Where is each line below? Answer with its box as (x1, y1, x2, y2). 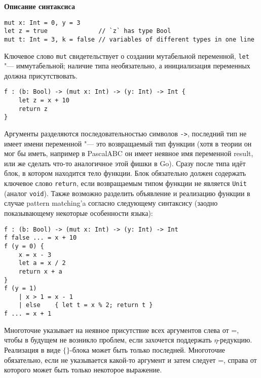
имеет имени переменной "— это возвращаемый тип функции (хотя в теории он (4, 138, 252, 148)
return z (18, 105, 48, 112)
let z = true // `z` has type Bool (4, 27, 171, 35)
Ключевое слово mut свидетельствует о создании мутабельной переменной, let (4, 50, 249, 61)
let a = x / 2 (18, 259, 66, 267)
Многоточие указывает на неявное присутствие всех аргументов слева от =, (4, 324, 239, 335)
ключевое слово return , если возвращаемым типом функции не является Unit (4, 178, 247, 188)
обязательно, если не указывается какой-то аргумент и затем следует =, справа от (4, 354, 257, 365)
